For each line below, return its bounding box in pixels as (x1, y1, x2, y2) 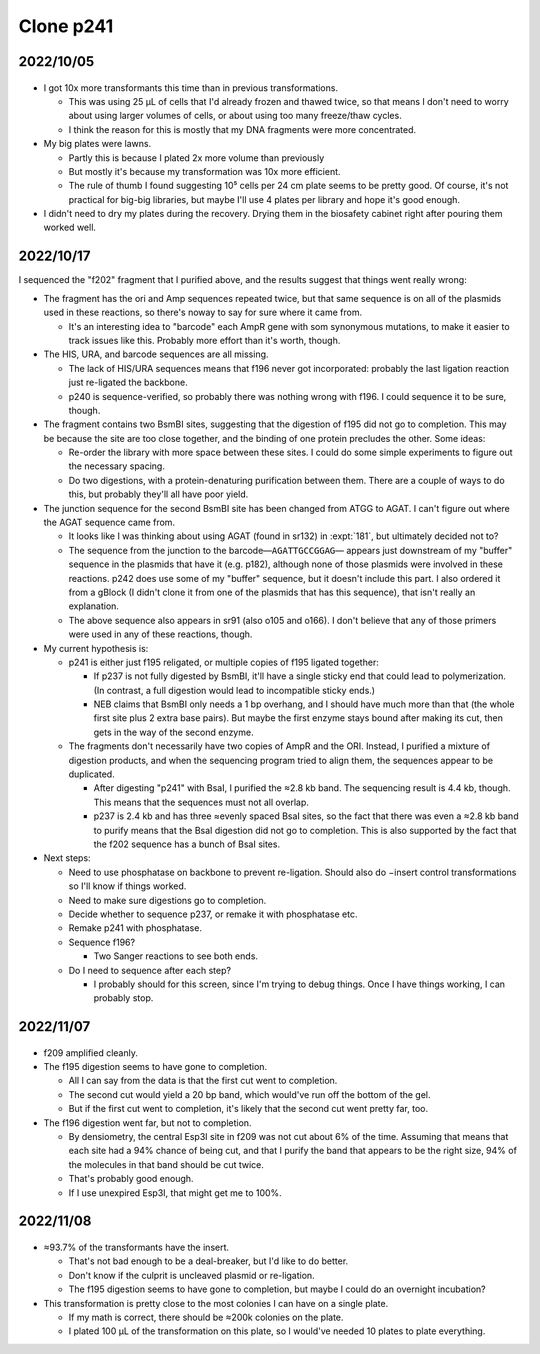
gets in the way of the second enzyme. (93, 726, 254, 738)
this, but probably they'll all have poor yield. (68, 488, 249, 500)
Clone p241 (18, 15, 114, 37)
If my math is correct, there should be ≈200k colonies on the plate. (68, 1311, 344, 1323)
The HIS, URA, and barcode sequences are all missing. (43, 348, 269, 360)
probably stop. (93, 992, 154, 1004)
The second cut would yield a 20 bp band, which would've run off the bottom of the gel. (68, 1088, 431, 1100)
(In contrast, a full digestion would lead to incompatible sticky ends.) (93, 684, 375, 696)
